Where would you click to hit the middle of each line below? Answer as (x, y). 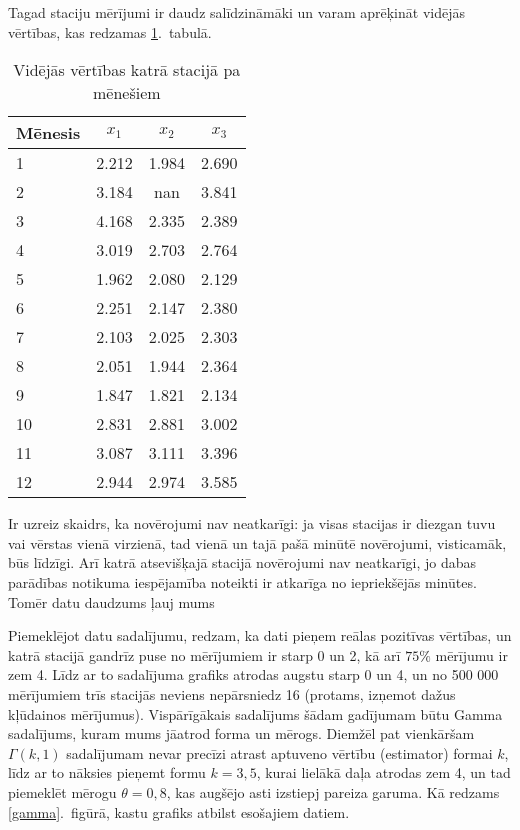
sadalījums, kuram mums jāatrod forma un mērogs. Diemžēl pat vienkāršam (241, 733)
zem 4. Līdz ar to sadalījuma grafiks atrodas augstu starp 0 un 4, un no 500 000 (253, 674)
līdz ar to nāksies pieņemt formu (107, 772)
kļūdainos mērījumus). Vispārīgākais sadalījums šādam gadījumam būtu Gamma (255, 713)
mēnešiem (126, 93)
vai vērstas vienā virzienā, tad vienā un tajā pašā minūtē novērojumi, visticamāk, (257, 542)
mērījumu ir (471, 654)
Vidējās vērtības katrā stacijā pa (127, 70)
